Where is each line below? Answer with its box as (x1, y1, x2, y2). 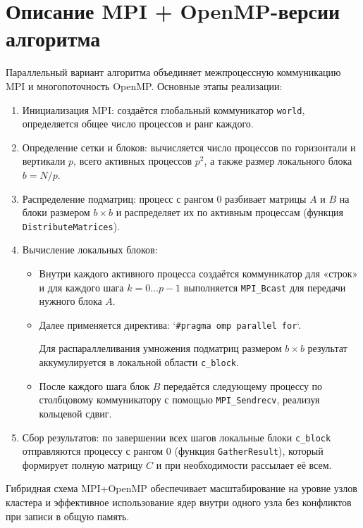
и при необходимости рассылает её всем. (156, 457, 332, 472)
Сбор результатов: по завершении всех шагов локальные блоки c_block (22, 429, 331, 444)
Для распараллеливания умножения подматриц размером (39, 341, 282, 356)
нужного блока (39, 294, 102, 308)
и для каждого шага (39, 279, 124, 294)
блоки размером (22, 205, 90, 220)
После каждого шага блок (39, 378, 149, 393)
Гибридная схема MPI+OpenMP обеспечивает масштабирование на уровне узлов (6, 481, 357, 496)
